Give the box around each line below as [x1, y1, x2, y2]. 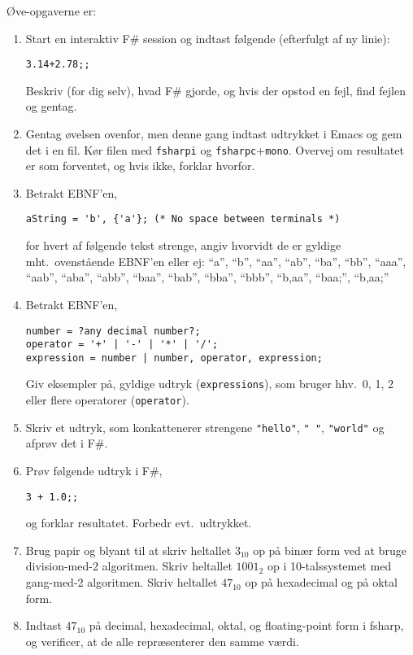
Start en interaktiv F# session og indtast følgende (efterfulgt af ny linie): [25, 29, 390, 46]
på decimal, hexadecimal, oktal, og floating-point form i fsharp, [89, 617, 404, 634]
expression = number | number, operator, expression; [25, 352, 323, 364]
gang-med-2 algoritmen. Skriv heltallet [25, 574, 218, 591]
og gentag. [25, 98, 77, 115]
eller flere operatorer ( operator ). [25, 391, 189, 408]
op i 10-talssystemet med [267, 557, 392, 574]
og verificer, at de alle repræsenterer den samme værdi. [25, 632, 299, 649]
